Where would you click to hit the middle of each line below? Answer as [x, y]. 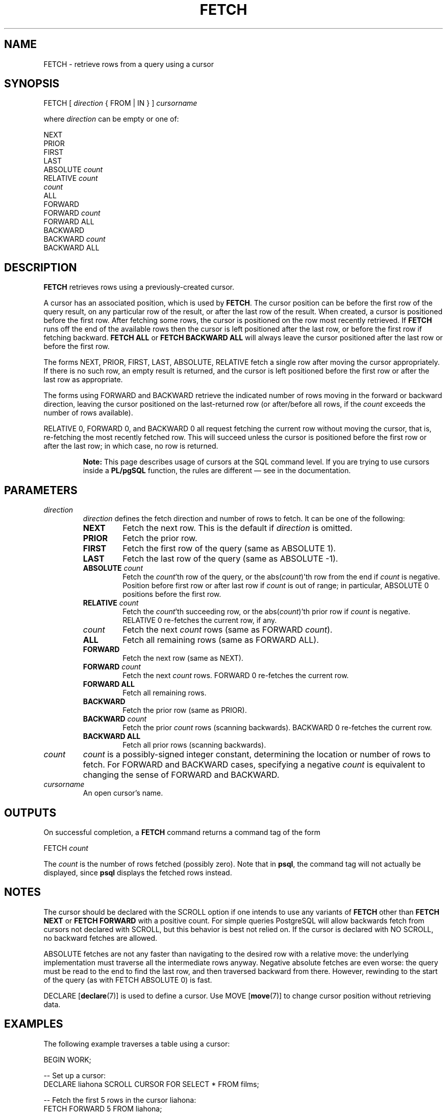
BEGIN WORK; [67, 1059]
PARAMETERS [41, 490]
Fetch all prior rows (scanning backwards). [194, 745]
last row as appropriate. [83, 380]
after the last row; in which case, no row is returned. [131, 446]
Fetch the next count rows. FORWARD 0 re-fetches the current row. [236, 676]
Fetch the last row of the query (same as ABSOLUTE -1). [230, 559]
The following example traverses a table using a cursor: [137, 1044]
